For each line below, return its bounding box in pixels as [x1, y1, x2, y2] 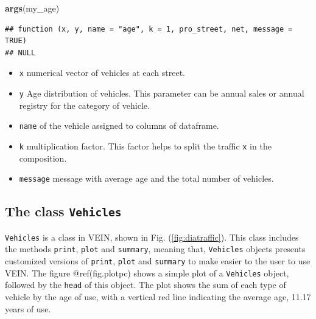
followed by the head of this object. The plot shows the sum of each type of [5, 278, 286, 291]
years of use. [5, 302, 51, 315]
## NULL [5, 48, 36, 57]
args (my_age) [5, 2, 60, 14]
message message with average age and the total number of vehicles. [19, 172, 274, 185]
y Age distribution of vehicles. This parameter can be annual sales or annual [19, 87, 304, 100]
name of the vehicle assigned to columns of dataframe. [19, 119, 219, 132]
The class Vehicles [5, 202, 122, 221]
